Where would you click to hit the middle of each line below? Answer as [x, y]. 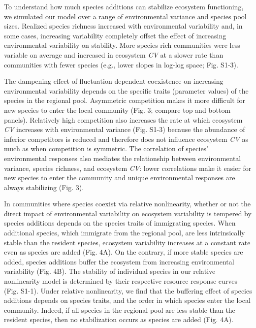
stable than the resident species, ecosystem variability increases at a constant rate [127, 242]
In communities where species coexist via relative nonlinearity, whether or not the [127, 204]
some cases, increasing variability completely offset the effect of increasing [115, 35]
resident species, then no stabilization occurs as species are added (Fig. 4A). [119, 319]
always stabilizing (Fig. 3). [44, 187]
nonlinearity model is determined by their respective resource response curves [121, 281]
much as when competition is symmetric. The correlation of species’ [106, 148]
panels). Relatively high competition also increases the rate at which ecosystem [123, 119]
